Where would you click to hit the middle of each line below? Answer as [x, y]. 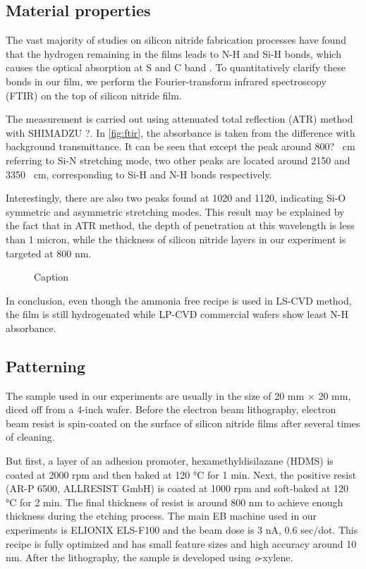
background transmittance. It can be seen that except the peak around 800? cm [181, 146]
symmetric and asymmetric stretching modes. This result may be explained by [175, 211]
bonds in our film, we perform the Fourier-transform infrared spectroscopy [166, 81]
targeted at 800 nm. [49, 253]
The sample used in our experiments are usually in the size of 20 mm [155, 395]
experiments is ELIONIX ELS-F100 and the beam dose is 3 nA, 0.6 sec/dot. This [182, 530]
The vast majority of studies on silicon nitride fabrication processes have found [176, 40]
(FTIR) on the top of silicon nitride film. [94, 95]
